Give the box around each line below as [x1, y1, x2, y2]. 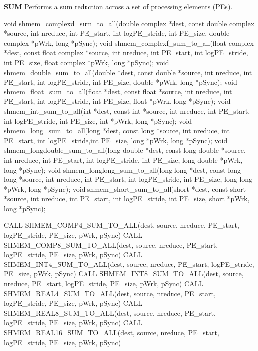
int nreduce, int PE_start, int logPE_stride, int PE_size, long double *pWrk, [4, 154, 243, 165]
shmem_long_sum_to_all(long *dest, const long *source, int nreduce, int [4, 125, 230, 136]
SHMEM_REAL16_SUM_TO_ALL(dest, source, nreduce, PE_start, [4, 327, 219, 337]
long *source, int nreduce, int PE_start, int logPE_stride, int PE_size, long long [4, 174, 253, 184]
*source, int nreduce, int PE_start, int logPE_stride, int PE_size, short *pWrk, [4, 193, 250, 204]
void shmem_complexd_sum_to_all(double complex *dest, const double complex [4, 18, 255, 28]
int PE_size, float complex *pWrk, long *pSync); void [4, 57, 169, 67]
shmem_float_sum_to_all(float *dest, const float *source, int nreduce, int [4, 86, 232, 96]
